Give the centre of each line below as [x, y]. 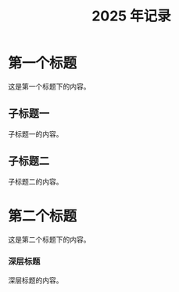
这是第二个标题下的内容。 [49, 239]
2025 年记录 [131, 16]
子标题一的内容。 [36, 133]
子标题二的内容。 [36, 181]
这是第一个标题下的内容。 [49, 86]
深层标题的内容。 [36, 280]
